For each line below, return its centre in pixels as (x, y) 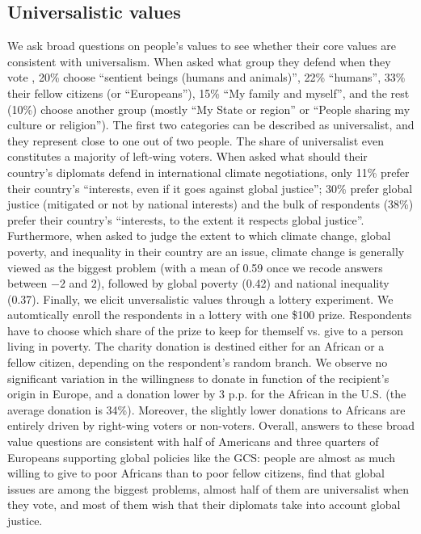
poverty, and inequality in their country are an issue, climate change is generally (206, 251)
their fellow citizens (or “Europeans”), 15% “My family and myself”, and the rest (208, 93)
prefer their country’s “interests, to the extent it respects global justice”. (186, 219)
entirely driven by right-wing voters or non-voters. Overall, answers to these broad (211, 425)
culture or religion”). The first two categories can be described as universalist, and (211, 125)
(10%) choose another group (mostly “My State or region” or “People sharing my (209, 109)
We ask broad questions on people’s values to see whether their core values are (202, 46)
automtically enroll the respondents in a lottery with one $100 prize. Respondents (210, 315)
